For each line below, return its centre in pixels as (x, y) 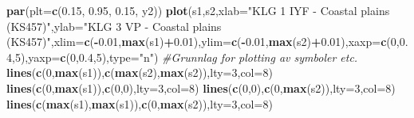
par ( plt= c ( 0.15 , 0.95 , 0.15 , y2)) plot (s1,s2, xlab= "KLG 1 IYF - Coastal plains (198, 10)
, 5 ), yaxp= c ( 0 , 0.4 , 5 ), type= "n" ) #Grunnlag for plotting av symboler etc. (185, 57)
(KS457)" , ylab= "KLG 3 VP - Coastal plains (114, 26)
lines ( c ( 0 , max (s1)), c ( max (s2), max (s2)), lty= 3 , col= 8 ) (140, 72)
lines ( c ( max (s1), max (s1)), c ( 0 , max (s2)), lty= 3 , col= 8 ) (140, 103)
